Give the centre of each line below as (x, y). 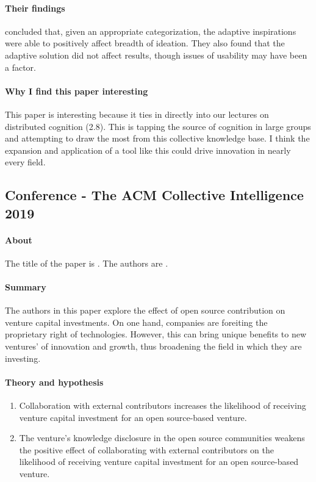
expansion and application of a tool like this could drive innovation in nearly (148, 150)
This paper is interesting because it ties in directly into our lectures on (137, 114)
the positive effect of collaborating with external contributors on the (147, 449)
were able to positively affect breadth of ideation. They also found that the (145, 43)
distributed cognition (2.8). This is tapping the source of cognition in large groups (158, 126)
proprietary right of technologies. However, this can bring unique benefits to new (156, 334)
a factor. (20, 67)
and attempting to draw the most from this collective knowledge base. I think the (157, 138)
